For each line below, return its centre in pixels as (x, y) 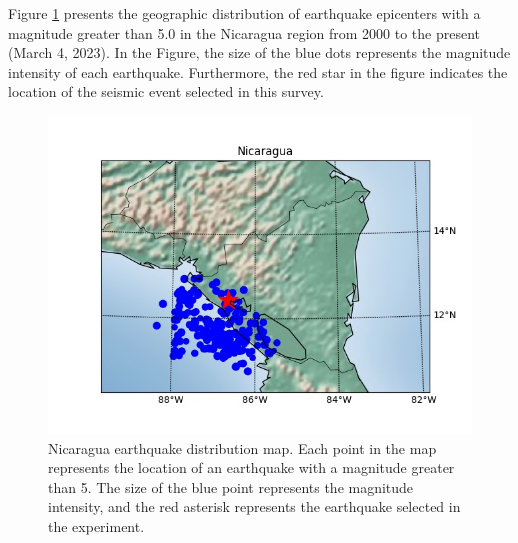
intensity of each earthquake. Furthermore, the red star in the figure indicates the (258, 71)
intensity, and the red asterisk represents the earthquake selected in (254, 506)
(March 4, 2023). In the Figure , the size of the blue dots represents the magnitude (259, 52)
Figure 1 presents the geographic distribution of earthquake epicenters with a (244, 13)
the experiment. (96, 525)
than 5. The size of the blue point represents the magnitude (231, 486)
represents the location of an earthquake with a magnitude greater (251, 467)
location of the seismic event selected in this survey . (166, 91)
